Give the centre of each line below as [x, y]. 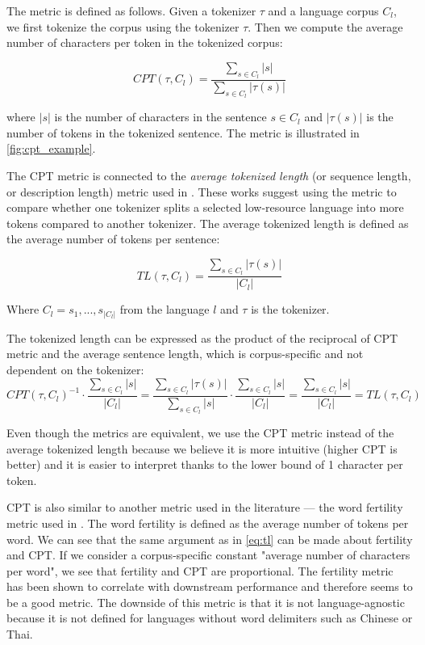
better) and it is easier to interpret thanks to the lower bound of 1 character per [205, 464]
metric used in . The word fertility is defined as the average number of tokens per [208, 523]
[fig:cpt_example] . [51, 148]
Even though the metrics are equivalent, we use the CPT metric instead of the [200, 432]
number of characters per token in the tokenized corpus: [145, 42]
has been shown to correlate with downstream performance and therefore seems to [210, 586]
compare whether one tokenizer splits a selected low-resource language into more [205, 207]
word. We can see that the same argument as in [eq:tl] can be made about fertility [210, 539]
